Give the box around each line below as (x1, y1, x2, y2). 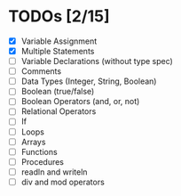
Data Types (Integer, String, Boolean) (20, 76, 157, 86)
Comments (20, 66, 62, 77)
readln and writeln (20, 167, 88, 177)
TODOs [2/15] (8, 6, 110, 27)
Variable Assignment (20, 36, 98, 46)
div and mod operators (20, 176, 106, 187)
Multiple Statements (20, 46, 95, 56)
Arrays (20, 136, 46, 147)
